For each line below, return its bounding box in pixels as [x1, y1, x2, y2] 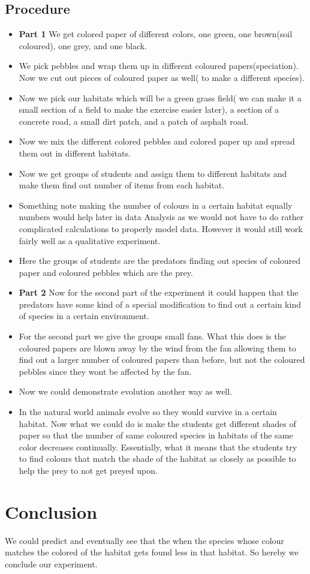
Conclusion [5, 499, 98, 524]
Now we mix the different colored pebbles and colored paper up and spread [19, 135, 295, 148]
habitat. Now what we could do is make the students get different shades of [19, 417, 296, 429]
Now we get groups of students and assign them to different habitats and [19, 167, 287, 179]
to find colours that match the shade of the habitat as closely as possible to [19, 452, 296, 465]
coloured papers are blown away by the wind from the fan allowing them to [19, 341, 296, 354]
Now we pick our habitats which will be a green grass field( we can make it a [19, 91, 302, 104]
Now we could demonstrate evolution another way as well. [19, 385, 233, 398]
